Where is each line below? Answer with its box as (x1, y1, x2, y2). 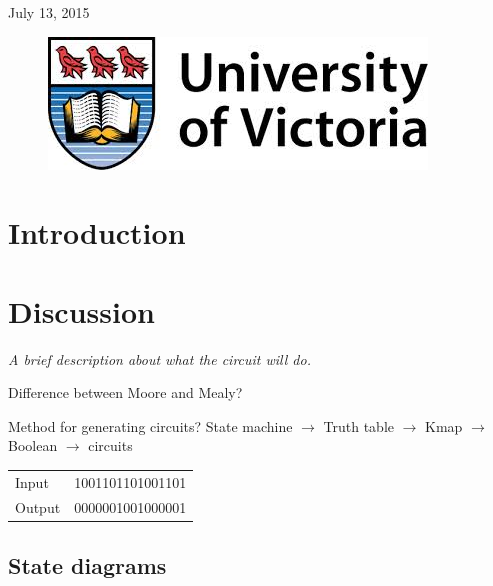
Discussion (8, 290, 155, 331)
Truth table (323, 415, 395, 436)
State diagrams (8, 550, 167, 581)
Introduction (8, 212, 186, 253)
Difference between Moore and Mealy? (8, 382, 243, 403)
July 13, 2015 (8, 2, 90, 22)
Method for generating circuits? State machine (8, 415, 293, 436)
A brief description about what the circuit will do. (8, 348, 311, 369)
